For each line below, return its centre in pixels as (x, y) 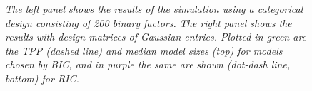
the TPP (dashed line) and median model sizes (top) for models (144, 50)
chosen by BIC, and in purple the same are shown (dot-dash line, (148, 64)
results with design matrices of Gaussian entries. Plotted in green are (156, 37)
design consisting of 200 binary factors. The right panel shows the (149, 22)
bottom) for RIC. (42, 78)
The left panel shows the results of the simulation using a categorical (154, 9)
